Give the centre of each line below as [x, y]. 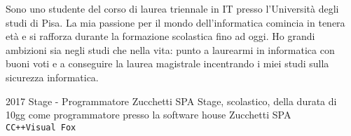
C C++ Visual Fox [41, 127]
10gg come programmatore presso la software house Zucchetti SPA [149, 115]
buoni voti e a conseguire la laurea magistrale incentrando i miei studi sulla [167, 63]
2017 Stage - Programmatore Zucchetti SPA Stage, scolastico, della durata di [171, 101]
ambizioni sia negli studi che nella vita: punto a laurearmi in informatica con [170, 49]
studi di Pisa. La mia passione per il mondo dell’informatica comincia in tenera [175, 22]
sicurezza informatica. [52, 77]
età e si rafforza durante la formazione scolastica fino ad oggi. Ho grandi [160, 36]
